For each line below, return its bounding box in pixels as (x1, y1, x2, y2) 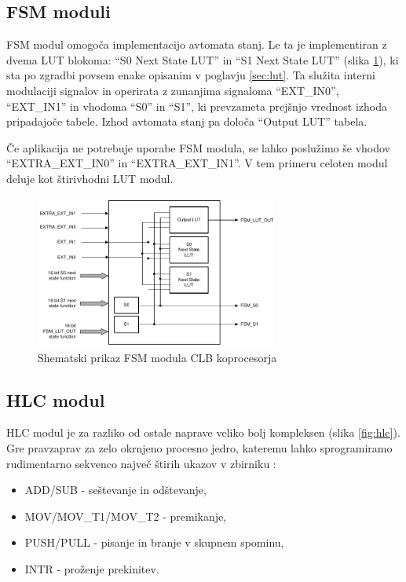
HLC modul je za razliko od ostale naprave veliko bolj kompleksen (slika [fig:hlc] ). (6, 424, 401, 441)
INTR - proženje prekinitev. (24, 560, 159, 577)
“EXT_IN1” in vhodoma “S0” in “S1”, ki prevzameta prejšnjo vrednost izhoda (6, 97, 388, 114)
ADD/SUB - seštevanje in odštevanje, (24, 481, 207, 498)
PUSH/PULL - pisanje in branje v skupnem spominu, (24, 534, 284, 551)
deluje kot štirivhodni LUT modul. (6, 170, 174, 186)
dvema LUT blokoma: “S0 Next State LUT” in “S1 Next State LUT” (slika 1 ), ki (6, 51, 399, 68)
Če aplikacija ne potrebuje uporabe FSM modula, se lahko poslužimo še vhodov (6, 139, 390, 156)
